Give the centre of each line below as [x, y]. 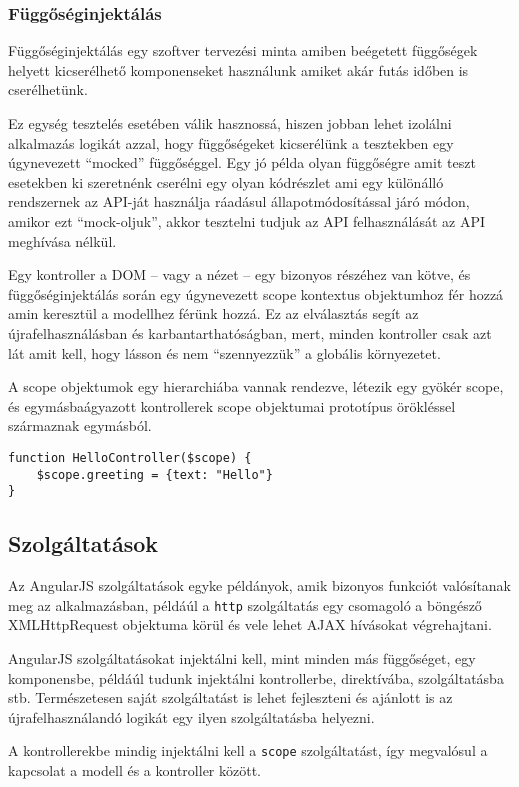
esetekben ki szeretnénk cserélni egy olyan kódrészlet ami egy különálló [226, 181]
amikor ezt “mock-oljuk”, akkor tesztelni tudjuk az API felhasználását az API [247, 220]
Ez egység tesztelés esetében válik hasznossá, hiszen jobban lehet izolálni [230, 123]
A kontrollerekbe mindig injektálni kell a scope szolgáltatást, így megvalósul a [248, 750]
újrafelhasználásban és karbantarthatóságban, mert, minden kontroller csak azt [250, 332]
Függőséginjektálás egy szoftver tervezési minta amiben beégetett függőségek [243, 50]
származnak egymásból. [80, 425]
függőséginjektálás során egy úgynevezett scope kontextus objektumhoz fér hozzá [256, 293]
